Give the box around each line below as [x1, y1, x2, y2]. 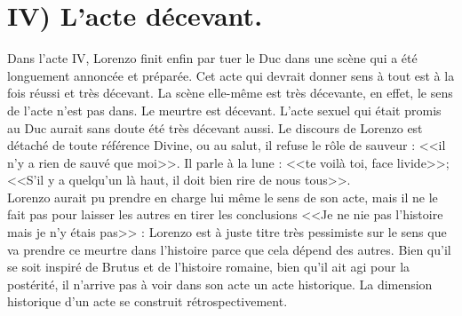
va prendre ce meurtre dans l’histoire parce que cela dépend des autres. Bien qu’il [7, 240, 451, 258]
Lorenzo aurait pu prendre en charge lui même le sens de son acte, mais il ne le [7, 187, 438, 206]
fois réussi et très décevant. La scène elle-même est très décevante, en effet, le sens [7, 83, 453, 102]
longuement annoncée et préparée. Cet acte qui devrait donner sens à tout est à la [7, 66, 455, 84]
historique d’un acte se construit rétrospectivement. [7, 292, 288, 311]
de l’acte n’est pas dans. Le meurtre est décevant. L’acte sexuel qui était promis [7, 100, 442, 119]
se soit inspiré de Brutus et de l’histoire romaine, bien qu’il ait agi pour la [7, 257, 410, 276]
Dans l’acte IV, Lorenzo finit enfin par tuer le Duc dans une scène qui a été [7, 49, 418, 67]
